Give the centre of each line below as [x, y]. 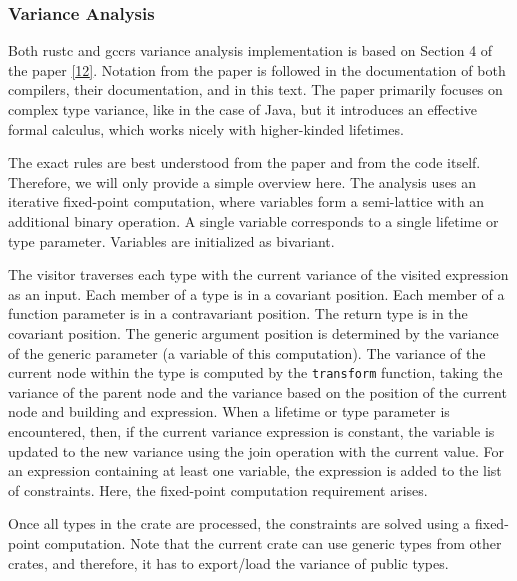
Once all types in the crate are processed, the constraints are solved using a [239, 523]
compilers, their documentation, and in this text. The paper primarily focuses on [255, 89]
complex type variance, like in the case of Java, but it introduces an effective [242, 109]
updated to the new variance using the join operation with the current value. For [256, 450]
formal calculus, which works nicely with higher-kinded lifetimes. [206, 128]
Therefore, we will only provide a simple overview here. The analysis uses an [242, 181]
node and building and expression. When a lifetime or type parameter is [229, 411]
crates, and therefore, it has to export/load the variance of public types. [228, 562]
